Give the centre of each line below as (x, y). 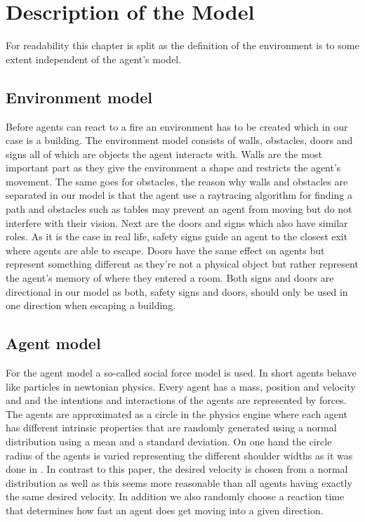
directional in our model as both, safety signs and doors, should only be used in (177, 291)
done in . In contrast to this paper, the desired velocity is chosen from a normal (177, 469)
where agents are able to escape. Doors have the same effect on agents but (165, 250)
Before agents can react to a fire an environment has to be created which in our (177, 126)
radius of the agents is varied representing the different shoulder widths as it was (179, 455)
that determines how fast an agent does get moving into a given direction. (165, 510)
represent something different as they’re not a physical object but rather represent (182, 264)
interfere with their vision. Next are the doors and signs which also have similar (177, 222)
